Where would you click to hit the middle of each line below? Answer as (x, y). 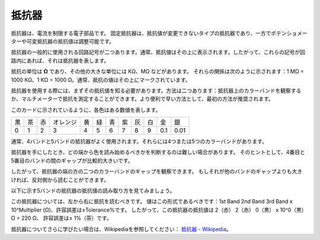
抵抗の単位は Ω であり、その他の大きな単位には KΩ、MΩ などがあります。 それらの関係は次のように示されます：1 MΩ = (158, 72)
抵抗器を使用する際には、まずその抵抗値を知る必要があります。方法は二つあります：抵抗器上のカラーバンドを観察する (156, 90)
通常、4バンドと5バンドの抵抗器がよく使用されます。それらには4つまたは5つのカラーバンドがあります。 (139, 142)
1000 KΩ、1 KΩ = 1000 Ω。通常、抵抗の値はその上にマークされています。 (101, 79)
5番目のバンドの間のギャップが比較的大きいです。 (72, 161)
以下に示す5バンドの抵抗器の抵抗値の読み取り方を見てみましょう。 (93, 191)
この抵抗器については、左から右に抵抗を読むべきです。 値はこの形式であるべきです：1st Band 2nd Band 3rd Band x (152, 201)
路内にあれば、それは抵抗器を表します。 (60, 60)
